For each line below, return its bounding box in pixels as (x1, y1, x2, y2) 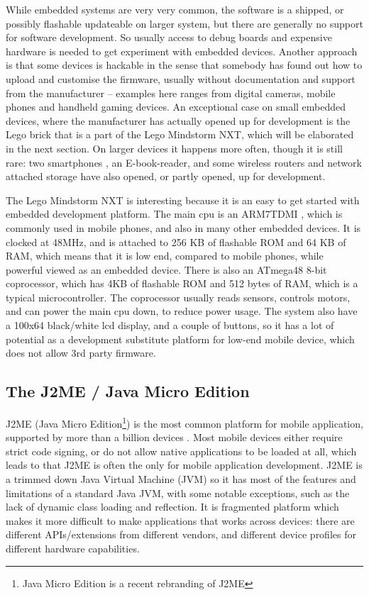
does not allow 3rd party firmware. (6, 345, 156, 360)
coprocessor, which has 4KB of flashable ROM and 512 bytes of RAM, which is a (6, 276, 358, 291)
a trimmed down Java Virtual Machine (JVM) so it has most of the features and (6, 472, 356, 486)
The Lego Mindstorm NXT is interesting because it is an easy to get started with (6, 192, 360, 207)
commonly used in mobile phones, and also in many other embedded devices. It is (6, 220, 361, 235)
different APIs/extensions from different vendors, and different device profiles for (6, 527, 356, 542)
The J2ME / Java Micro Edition (6, 380, 250, 402)
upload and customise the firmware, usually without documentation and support (6, 71, 356, 86)
